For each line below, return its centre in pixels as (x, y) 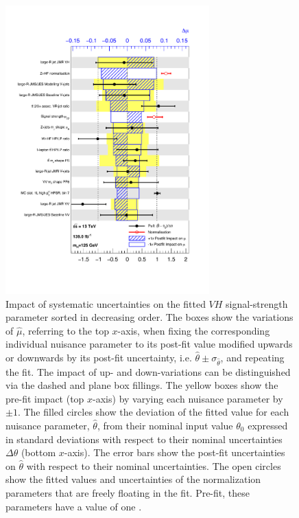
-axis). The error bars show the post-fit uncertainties (175, 452)
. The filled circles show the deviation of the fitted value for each (153, 412)
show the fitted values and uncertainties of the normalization (133, 479)
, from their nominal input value (165, 426)
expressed (268, 426)
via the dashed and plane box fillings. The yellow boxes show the (142, 385)
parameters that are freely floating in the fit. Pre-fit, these (128, 493)
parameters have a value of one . (74, 506)
